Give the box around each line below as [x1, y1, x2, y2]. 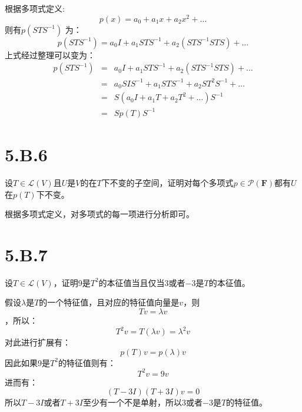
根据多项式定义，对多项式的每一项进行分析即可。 [5, 208, 194, 220]
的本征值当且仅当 [98, 276, 165, 288]
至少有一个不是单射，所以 [82, 396, 182, 408]
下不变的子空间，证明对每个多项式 [101, 176, 234, 188]
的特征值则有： [58, 356, 116, 368]
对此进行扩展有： [5, 336, 71, 348]
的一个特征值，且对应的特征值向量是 [39, 296, 180, 308]
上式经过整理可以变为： [5, 48, 95, 61]
